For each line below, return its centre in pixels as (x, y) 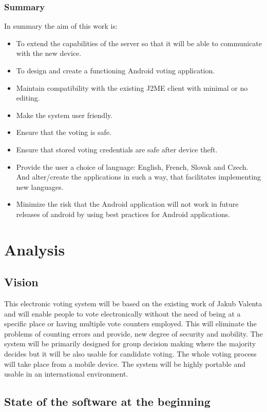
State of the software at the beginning (107, 401)
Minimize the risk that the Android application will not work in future (127, 204)
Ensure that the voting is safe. (64, 132)
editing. (28, 98)
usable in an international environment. (66, 374)
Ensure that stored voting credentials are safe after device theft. (117, 149)
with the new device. (49, 53)
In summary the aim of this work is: (61, 26)
